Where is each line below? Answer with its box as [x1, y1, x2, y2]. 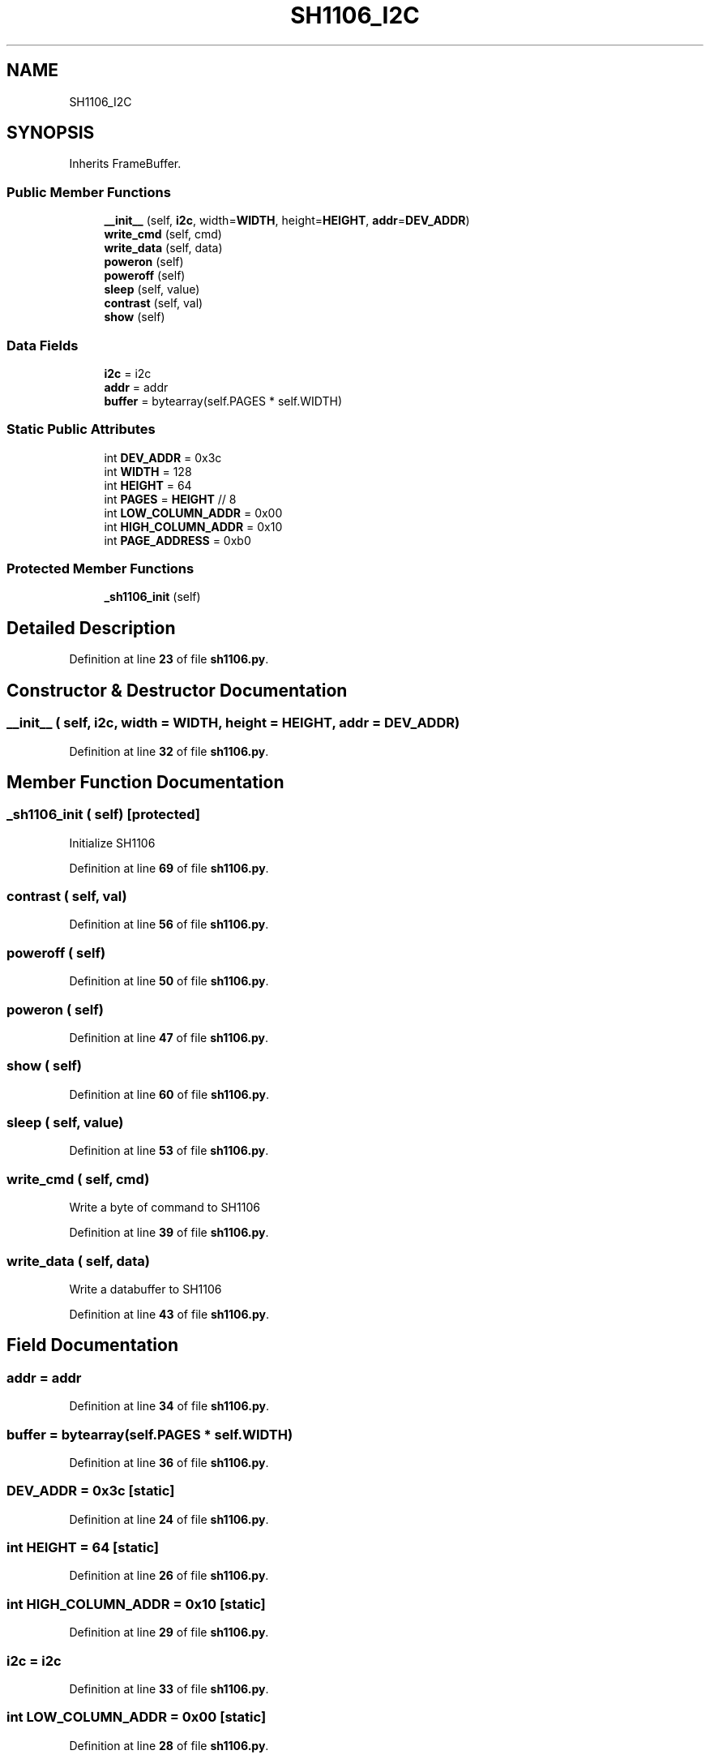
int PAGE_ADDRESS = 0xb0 [104, 533, 251, 547]
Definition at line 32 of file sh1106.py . [69, 744, 269, 758]
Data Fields [6, 337, 79, 354]
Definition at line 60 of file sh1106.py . [69, 1087, 269, 1101]
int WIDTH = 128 [104, 464, 192, 478]
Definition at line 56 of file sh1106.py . [69, 917, 269, 932]
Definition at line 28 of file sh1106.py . [69, 1738, 269, 1753]
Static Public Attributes [6, 421, 156, 438]
